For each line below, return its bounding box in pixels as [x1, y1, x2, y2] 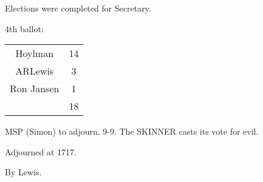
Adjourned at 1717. [5, 145, 77, 158]
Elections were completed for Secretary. [5, 2, 151, 14]
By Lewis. [5, 166, 42, 178]
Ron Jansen [10, 81, 60, 96]
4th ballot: [5, 22, 44, 35]
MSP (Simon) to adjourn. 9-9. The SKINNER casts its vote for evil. [5, 125, 259, 138]
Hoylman [15, 46, 54, 61]
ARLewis [15, 64, 54, 78]
